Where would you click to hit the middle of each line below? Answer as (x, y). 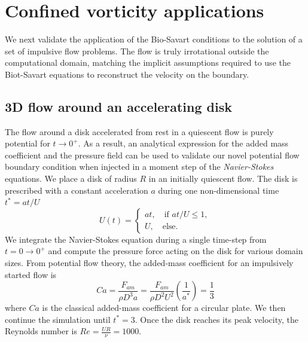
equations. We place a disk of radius (71, 178)
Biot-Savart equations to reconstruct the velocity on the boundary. (127, 74)
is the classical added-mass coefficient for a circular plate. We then (164, 308)
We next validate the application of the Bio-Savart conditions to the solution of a (154, 39)
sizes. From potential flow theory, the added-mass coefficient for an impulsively (149, 263)
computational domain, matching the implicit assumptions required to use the (148, 62)
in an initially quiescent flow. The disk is (223, 178)
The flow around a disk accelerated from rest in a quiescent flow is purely (139, 131)
